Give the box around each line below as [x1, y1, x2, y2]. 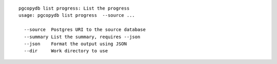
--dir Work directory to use [24, 48, 108, 54]
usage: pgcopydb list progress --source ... [18, 13, 135, 18]
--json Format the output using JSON [24, 41, 127, 47]
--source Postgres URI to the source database [24, 27, 146, 33]
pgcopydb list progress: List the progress [18, 6, 130, 11]
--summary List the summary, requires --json [24, 34, 141, 40]
